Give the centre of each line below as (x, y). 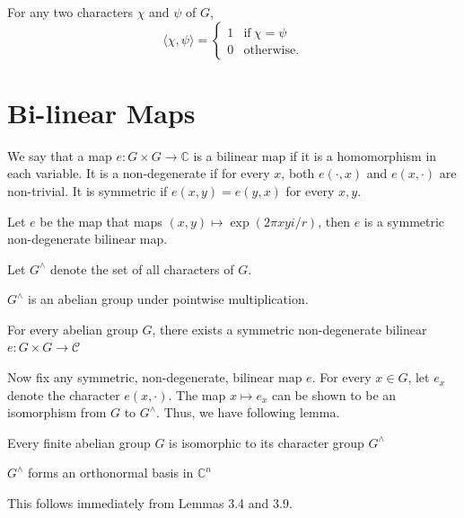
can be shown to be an (334, 394)
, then (334, 221)
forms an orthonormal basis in (111, 473)
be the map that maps (101, 221)
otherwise (270, 50)
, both (298, 173)
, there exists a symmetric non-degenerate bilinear (289, 329)
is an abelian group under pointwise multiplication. (168, 299)
